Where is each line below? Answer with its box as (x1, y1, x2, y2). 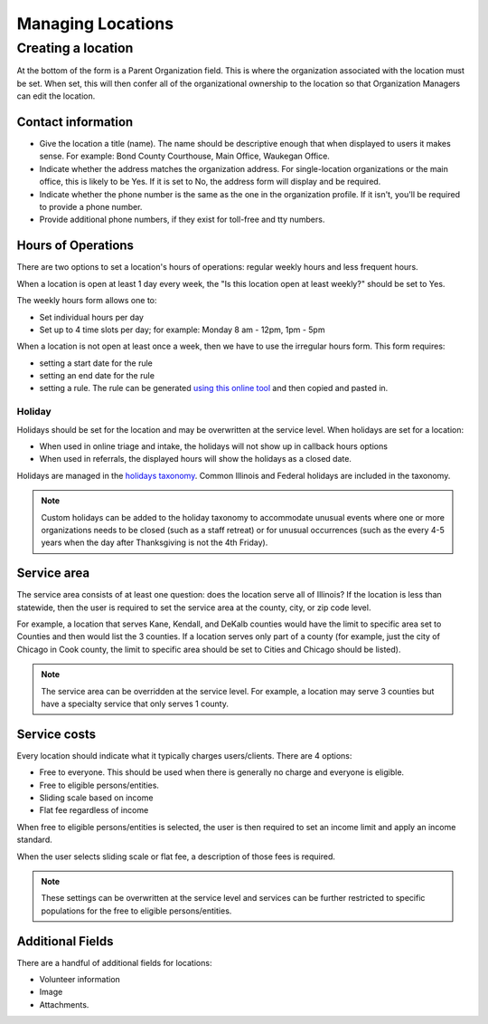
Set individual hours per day (39, 311, 145, 322)
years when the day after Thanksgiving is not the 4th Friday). (41, 537, 268, 548)
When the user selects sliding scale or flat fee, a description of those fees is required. (16, 851, 336, 862)
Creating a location (16, 40, 134, 56)
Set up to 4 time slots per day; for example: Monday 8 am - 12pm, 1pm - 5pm (39, 324, 325, 335)
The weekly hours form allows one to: (16, 295, 157, 306)
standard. (16, 834, 53, 846)
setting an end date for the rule (39, 370, 155, 381)
